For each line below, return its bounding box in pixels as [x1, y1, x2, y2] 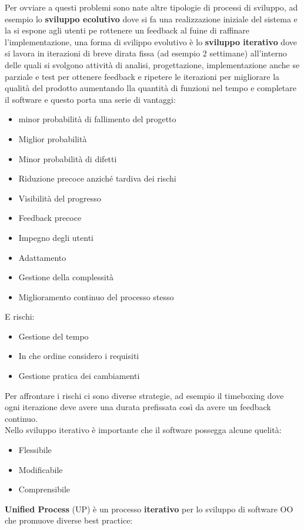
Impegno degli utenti [18, 231, 93, 243]
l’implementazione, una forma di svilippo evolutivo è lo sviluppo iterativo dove [5, 35, 297, 48]
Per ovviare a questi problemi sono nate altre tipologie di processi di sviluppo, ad [5, 1, 298, 13]
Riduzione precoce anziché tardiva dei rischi [18, 172, 176, 185]
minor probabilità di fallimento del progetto [18, 113, 176, 125]
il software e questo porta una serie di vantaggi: [5, 93, 176, 105]
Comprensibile [18, 483, 71, 495]
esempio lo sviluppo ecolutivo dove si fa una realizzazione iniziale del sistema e [5, 12, 298, 25]
